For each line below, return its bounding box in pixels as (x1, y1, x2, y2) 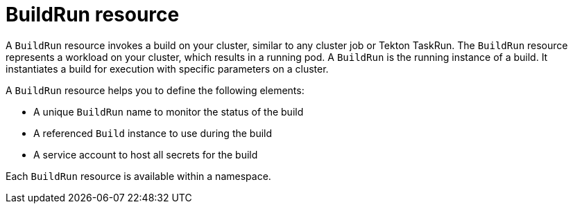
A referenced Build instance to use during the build (33, 127, 273, 139)
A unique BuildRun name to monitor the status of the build (33, 105, 304, 118)
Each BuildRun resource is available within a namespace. (6, 170, 271, 182)
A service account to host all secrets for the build (33, 148, 258, 161)
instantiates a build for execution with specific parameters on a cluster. (6, 62, 329, 75)
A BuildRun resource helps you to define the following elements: (6, 84, 305, 96)
